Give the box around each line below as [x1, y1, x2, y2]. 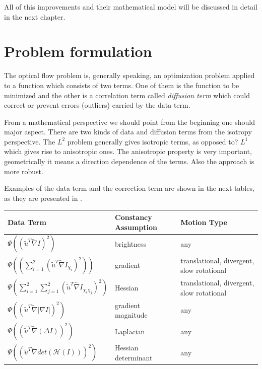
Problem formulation [4, 41, 152, 61]
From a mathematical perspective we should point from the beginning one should [4, 116, 255, 127]
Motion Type [180, 216, 227, 227]
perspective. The [4, 136, 55, 146]
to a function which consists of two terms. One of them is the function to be [4, 80, 239, 90]
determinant [115, 352, 153, 362]
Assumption [115, 222, 157, 232]
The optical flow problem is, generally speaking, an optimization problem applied [4, 70, 255, 81]
